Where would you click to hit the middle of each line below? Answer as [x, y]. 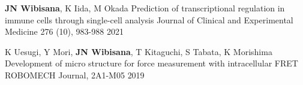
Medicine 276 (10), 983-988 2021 [64, 31]
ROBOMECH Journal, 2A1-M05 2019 [75, 75]
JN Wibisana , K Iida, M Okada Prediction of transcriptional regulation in [145, 8]
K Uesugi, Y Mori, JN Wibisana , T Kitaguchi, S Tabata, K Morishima [139, 51]
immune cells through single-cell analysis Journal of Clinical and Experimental [149, 19]
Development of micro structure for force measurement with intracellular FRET [151, 63]
